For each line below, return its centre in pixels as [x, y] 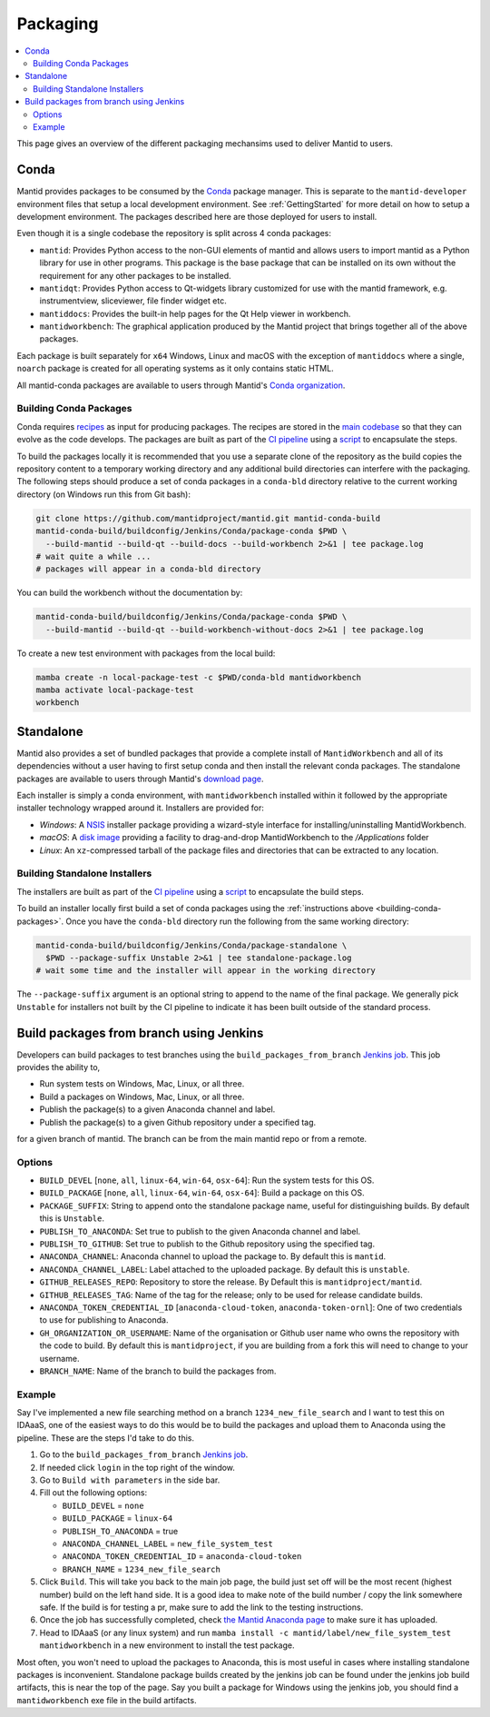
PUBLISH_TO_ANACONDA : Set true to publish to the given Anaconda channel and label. [200, 1231]
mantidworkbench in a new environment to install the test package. [167, 1645]
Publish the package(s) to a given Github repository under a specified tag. [178, 1122]
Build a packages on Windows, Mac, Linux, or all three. [142, 1097]
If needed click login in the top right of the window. [137, 1467]
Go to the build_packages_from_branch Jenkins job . [144, 1454]
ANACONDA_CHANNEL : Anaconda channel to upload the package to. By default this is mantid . [213, 1256]
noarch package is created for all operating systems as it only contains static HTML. [176, 369]
